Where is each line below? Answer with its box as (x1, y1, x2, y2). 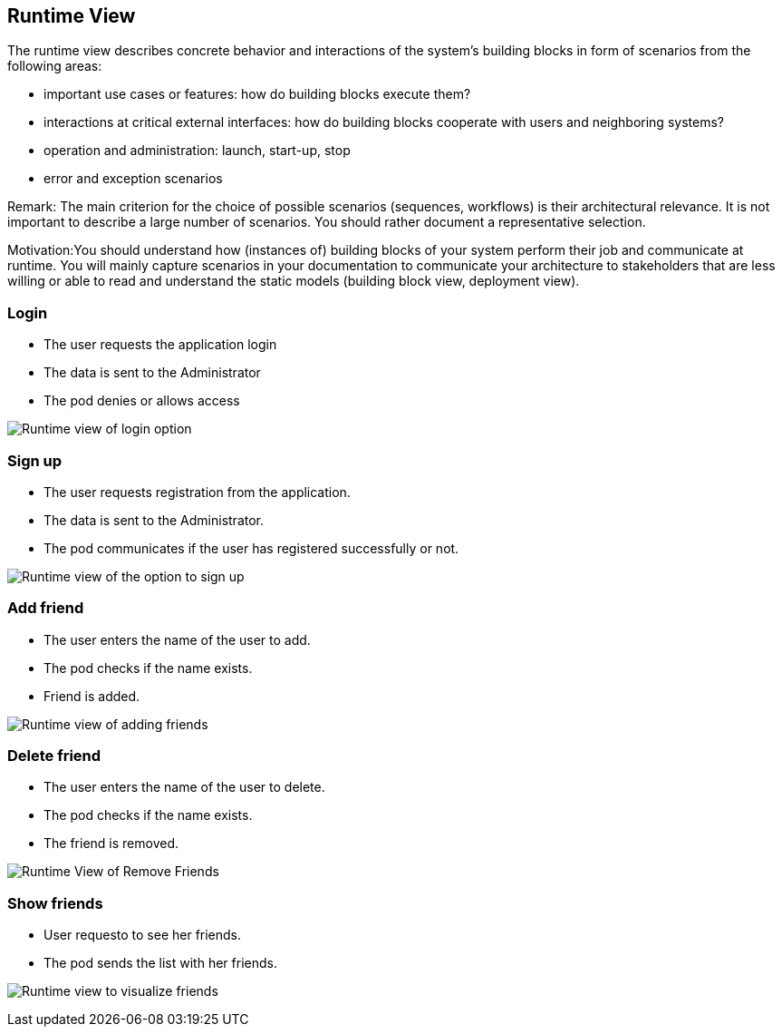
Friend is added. (43, 688, 140, 704)
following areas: (7, 58, 102, 74)
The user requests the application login (43, 337, 277, 353)
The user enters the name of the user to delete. (43, 779, 325, 795)
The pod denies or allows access (43, 393, 240, 409)
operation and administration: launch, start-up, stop (43, 142, 351, 159)
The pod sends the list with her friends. (43, 955, 277, 971)
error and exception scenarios (43, 171, 223, 187)
